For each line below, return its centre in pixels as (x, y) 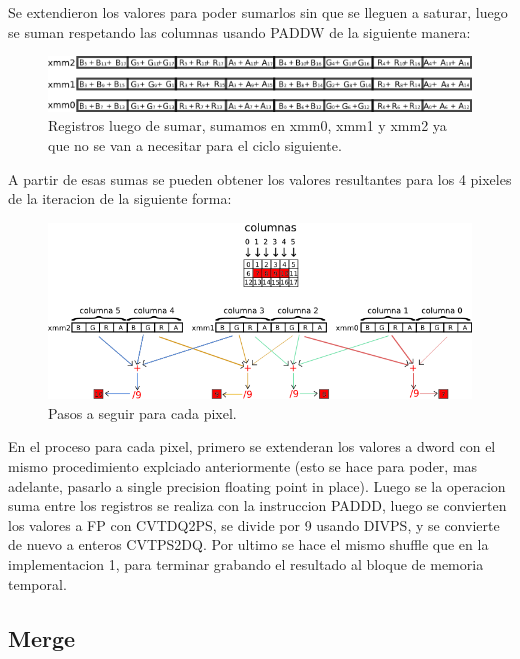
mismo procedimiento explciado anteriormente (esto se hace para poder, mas (243, 465)
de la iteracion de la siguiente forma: (120, 198)
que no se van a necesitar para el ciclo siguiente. (195, 145)
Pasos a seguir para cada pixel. (142, 412)
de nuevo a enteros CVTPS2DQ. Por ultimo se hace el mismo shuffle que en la (248, 544)
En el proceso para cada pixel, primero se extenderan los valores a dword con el (252, 446)
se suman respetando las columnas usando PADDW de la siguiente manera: (239, 31)
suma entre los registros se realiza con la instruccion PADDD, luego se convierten (257, 505)
